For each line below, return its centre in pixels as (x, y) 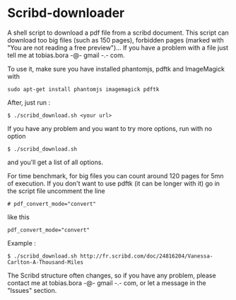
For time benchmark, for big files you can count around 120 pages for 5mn (116, 175)
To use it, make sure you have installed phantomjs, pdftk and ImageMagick (116, 69)
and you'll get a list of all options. (55, 162)
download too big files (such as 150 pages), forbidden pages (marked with (116, 40)
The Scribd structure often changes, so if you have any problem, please (112, 275)
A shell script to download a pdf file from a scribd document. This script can (118, 33)
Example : (22, 243)
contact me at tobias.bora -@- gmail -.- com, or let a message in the (107, 283)
